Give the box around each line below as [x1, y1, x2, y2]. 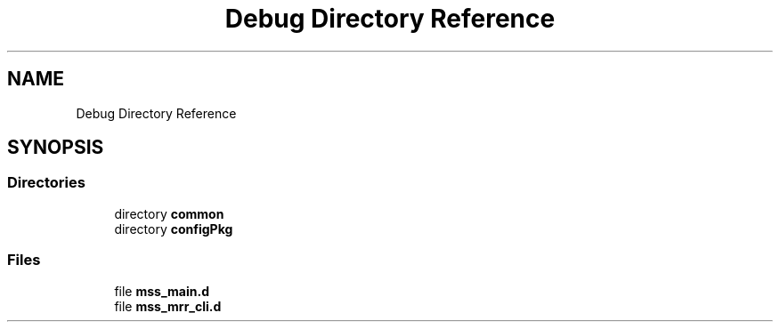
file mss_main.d [114, 283, 209, 299]
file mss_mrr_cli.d [114, 298, 222, 314]
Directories [7, 173, 85, 192]
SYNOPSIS [7, 136, 104, 159]
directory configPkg [114, 221, 233, 237]
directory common [114, 205, 224, 221]
